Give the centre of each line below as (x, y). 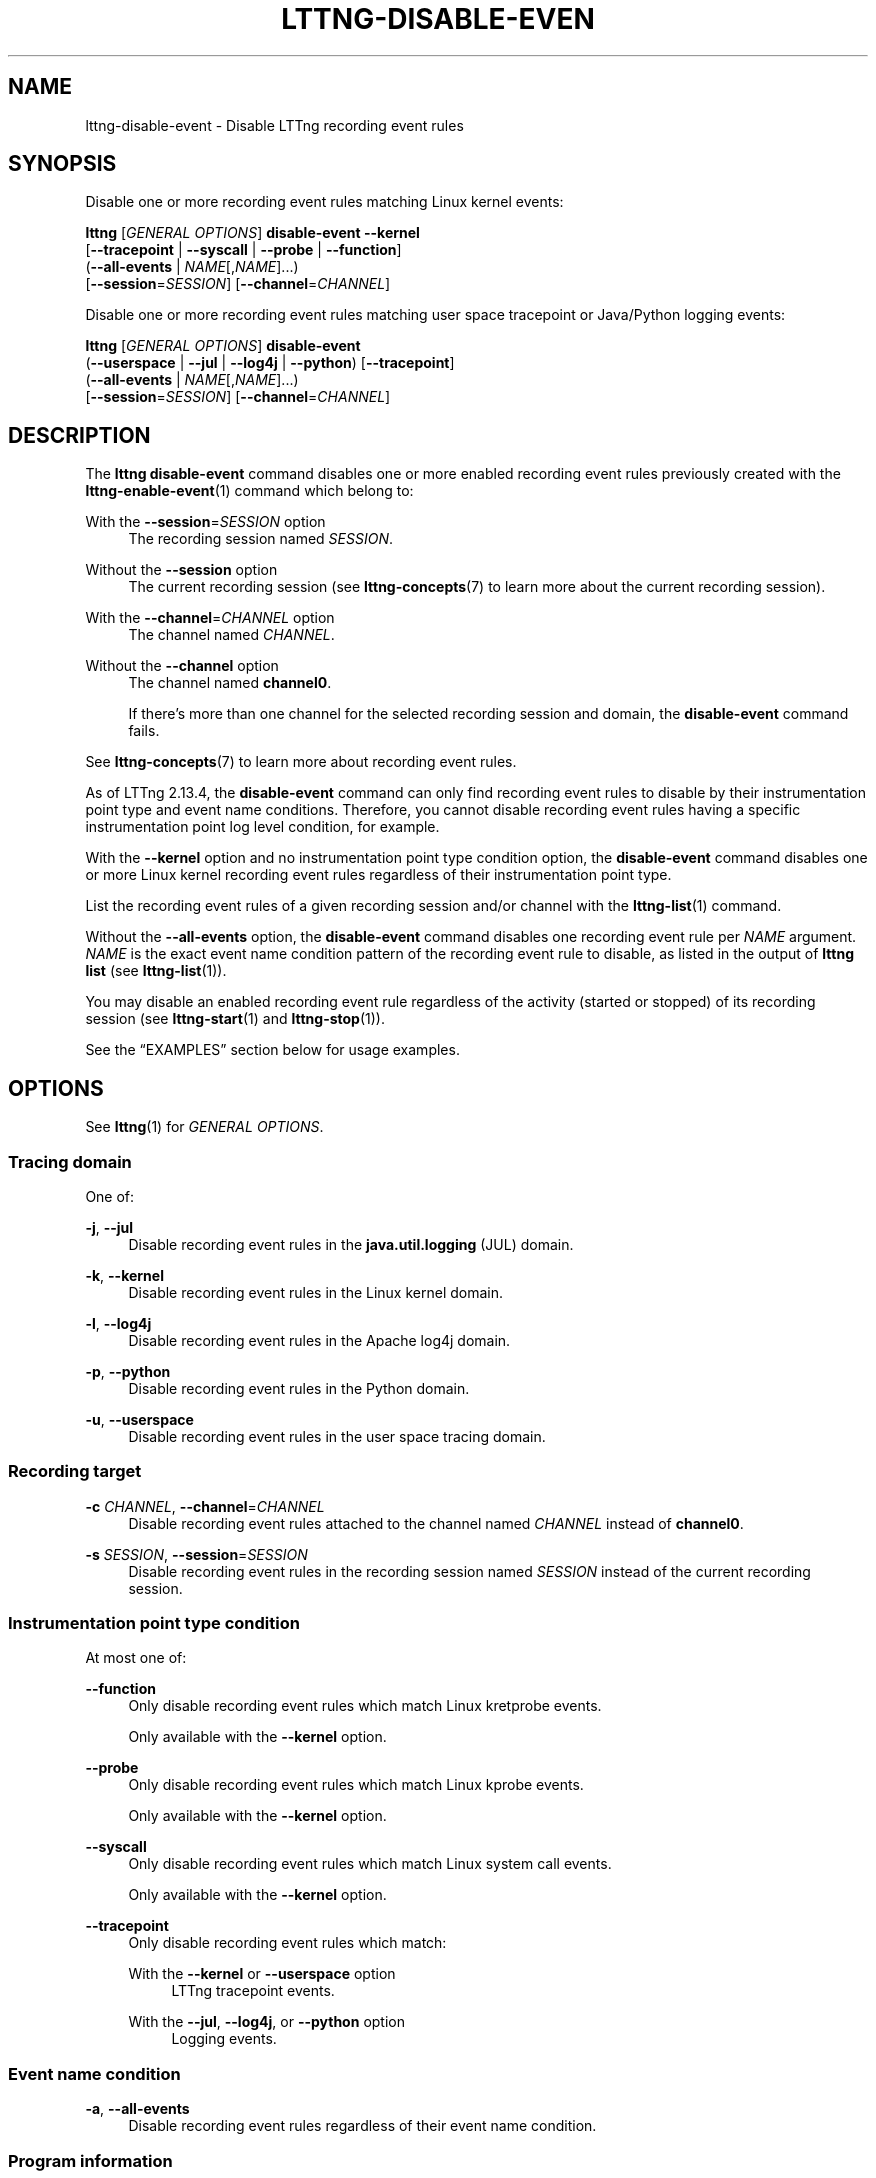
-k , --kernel (124, 1275)
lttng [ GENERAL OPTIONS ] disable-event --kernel (252, 233)
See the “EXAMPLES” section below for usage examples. (272, 1050)
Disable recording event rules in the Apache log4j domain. (319, 1340)
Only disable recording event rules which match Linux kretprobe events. (365, 1706)
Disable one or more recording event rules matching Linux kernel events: (324, 202)
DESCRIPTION (79, 435)
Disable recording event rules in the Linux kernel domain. (316, 1292)
